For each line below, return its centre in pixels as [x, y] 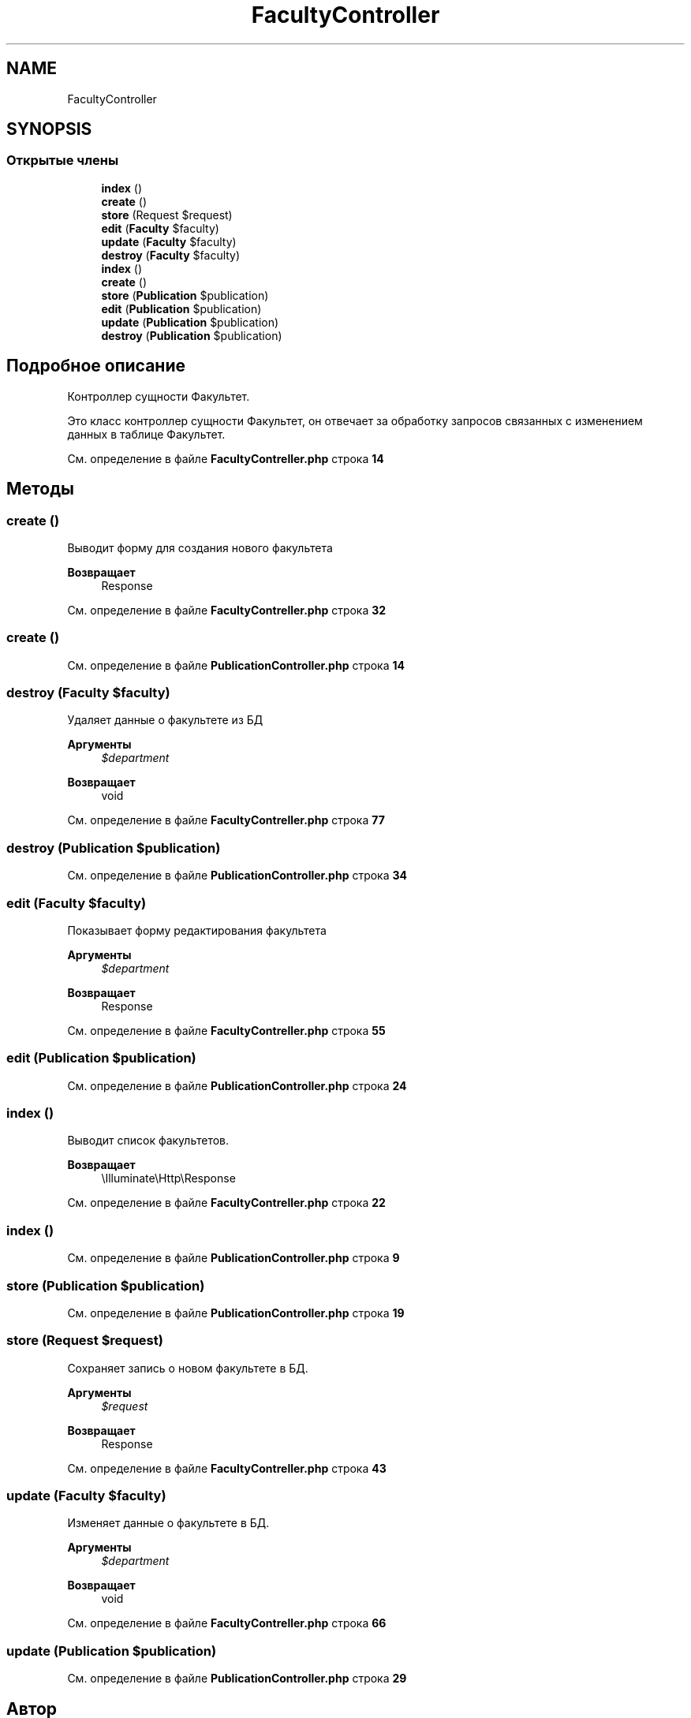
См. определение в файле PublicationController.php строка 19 [236, 1313]
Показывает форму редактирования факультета [197, 930]
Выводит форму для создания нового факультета [200, 547]
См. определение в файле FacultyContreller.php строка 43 [227, 1468]
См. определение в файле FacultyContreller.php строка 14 [226, 458]
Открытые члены [63, 161]
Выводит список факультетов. [148, 1141]
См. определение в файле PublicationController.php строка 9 [233, 1258]
